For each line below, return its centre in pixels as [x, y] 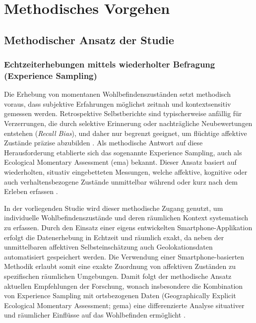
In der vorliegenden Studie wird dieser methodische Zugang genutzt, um [114, 208]
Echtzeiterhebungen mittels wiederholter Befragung [110, 64]
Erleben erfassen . [31, 191]
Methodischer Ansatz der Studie [89, 39]
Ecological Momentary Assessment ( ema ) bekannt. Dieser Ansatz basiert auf [120, 162]
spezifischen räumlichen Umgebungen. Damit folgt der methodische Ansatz [118, 276]
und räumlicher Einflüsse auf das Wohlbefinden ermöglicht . [95, 315]
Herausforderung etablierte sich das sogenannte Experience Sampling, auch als [123, 152]
